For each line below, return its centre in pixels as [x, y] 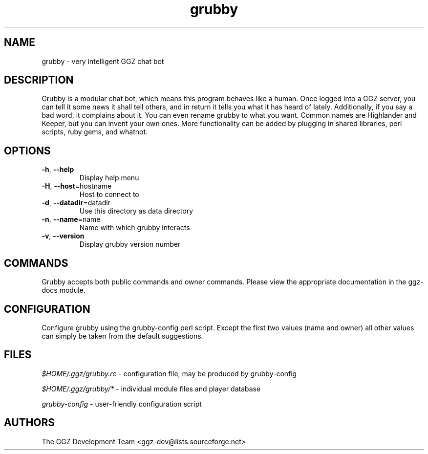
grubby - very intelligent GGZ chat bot [103, 61]
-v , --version [63, 236]
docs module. [64, 290]
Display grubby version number [130, 244]
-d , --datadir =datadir [76, 203]
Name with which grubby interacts [135, 228]
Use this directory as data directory [136, 211]
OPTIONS [27, 151]
